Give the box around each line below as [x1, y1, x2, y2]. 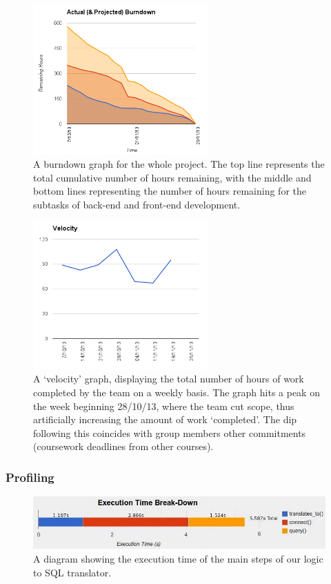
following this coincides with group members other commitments [33, 425, 306, 440]
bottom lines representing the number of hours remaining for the [33, 184, 306, 198]
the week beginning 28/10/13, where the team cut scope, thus [33, 398, 294, 413]
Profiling [6, 468, 54, 485]
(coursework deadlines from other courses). [33, 439, 214, 454]
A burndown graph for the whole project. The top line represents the [33, 157, 325, 171]
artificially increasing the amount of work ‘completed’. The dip [33, 412, 297, 427]
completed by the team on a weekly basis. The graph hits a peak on [33, 385, 320, 400]
